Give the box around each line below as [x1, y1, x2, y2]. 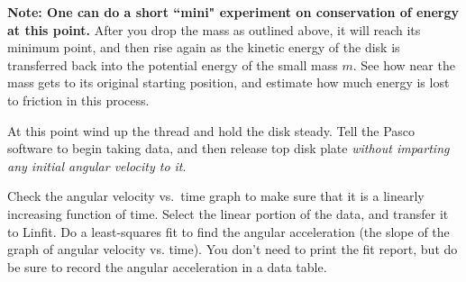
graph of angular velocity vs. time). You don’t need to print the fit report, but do [7, 240, 458, 259]
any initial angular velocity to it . [7, 156, 187, 175]
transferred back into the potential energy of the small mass [7, 55, 338, 74]
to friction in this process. [7, 90, 150, 109]
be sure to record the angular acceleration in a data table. [7, 257, 327, 276]
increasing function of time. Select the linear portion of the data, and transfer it [7, 204, 449, 223]
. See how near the [352, 55, 455, 74]
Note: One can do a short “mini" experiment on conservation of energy [7, 3, 459, 21]
